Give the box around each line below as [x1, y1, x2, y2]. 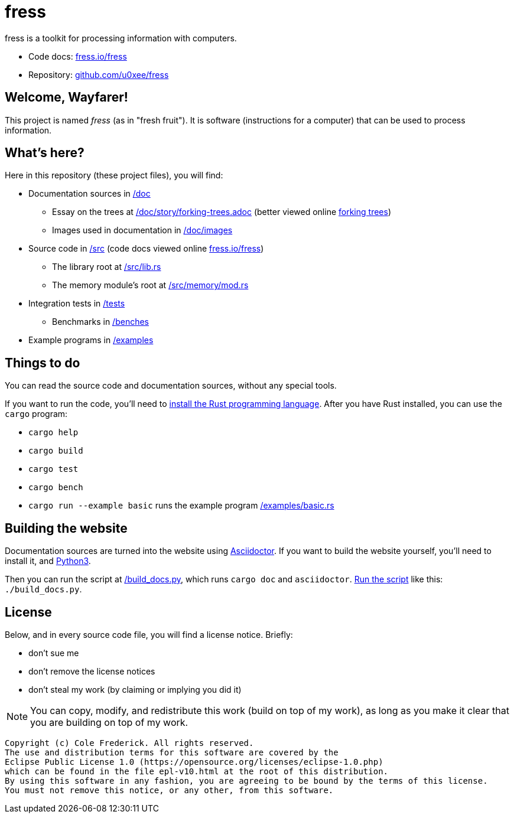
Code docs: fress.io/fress [28, 51, 127, 61]
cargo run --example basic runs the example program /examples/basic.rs [28, 500, 334, 511]
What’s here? [5, 145, 84, 161]
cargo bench [28, 483, 83, 493]
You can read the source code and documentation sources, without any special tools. [5, 380, 337, 391]
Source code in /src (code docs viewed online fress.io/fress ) [28, 243, 264, 254]
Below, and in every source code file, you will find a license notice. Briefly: [5, 629, 293, 640]
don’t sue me [28, 647, 79, 658]
